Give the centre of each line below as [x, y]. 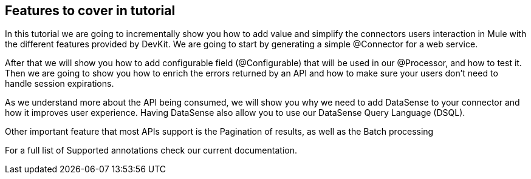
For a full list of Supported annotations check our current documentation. [151, 150]
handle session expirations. [60, 84]
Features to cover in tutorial [90, 11]
